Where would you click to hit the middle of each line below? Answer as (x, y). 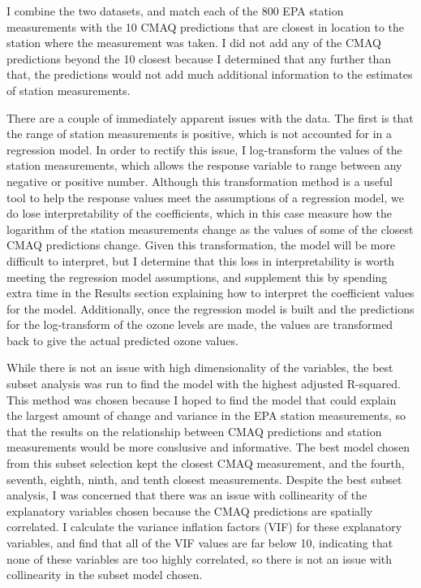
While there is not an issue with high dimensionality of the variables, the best (200, 367)
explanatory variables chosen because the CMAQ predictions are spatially (190, 510)
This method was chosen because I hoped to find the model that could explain (202, 399)
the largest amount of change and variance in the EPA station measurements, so (206, 415)
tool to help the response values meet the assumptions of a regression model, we (205, 197)
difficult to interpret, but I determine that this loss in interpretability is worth (201, 260)
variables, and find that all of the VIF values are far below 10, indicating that (200, 543)
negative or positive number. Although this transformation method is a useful (200, 181)
